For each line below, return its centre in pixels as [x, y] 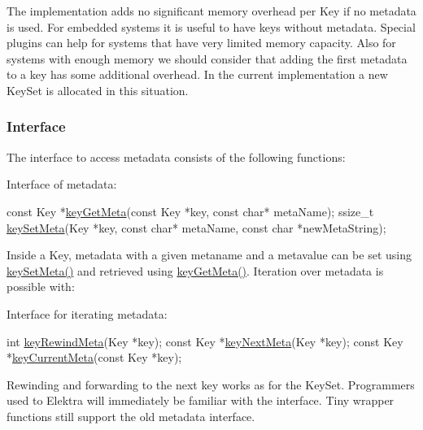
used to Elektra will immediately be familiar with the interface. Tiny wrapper [201, 400]
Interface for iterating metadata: [87, 313]
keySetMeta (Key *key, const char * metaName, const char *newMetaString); [196, 227]
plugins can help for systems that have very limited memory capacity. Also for [201, 43]
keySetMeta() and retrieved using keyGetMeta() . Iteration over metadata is [195, 270]
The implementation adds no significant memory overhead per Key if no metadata [211, 11]
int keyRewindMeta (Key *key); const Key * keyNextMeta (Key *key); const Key [205, 341]
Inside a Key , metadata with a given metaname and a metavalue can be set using [209, 255]
